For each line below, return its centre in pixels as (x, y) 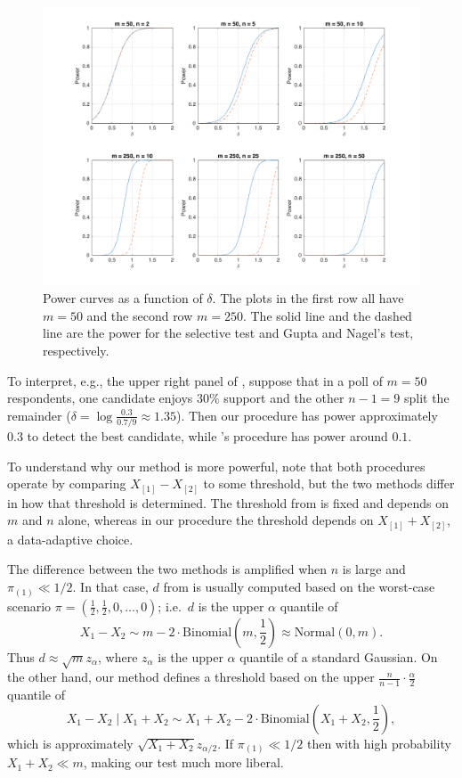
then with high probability (379, 743)
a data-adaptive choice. (70, 539)
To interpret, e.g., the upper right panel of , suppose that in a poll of (195, 380)
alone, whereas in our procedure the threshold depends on (216, 520)
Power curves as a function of (123, 298)
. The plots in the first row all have (308, 298)
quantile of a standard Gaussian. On (339, 656)
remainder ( (39, 415)
